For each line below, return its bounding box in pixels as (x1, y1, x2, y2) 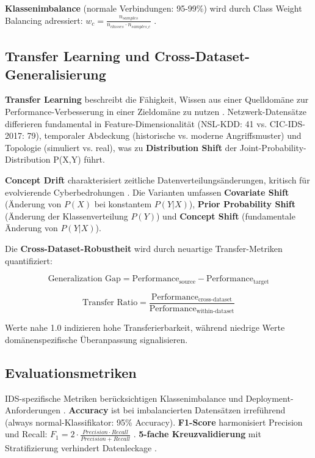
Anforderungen (5, 404, 61, 416)
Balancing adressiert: (5, 13, 83, 26)
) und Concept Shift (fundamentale (156, 209, 295, 222)
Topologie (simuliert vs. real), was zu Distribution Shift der (5, 141, 237, 153)
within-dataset (196, 308, 234, 315)
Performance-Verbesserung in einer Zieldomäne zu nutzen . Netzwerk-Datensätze (5, 105, 306, 118)
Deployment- (245, 391, 294, 404)
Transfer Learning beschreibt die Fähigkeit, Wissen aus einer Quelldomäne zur (5, 93, 309, 106)
